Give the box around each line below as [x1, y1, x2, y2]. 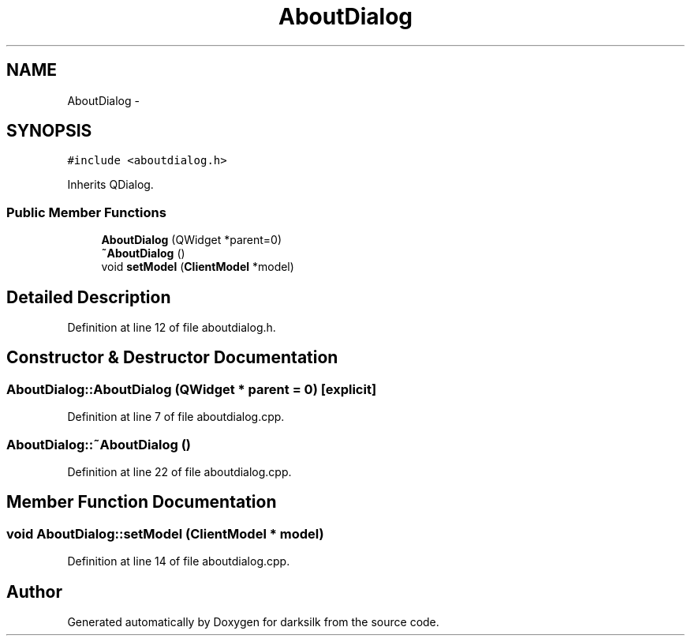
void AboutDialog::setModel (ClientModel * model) [6, 525, 324, 542]
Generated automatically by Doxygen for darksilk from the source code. [67, 615, 439, 629]
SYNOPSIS [6, 121, 92, 141]
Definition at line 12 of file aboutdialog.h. [67, 321, 276, 335]
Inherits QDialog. [67, 178, 154, 192]
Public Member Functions [6, 204, 166, 220]
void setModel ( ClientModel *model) [101, 260, 294, 274]
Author [6, 581, 62, 602]
